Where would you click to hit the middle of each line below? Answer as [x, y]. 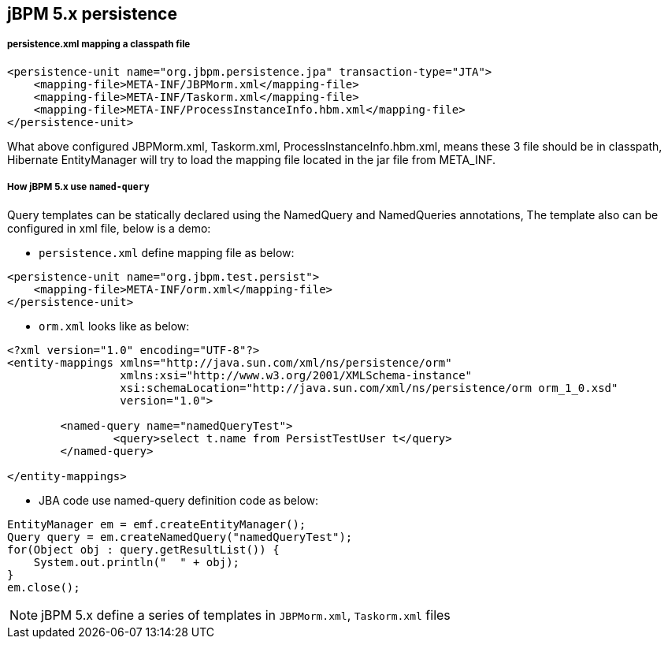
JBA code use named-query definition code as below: [179, 500]
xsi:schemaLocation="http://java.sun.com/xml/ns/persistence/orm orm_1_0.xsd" [369, 388]
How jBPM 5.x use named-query [78, 187]
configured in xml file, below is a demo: [109, 228]
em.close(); [44, 587]
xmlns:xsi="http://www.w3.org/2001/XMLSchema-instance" [296, 375]
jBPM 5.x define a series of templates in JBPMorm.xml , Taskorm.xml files [246, 615]
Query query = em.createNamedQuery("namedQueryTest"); [180, 537]
